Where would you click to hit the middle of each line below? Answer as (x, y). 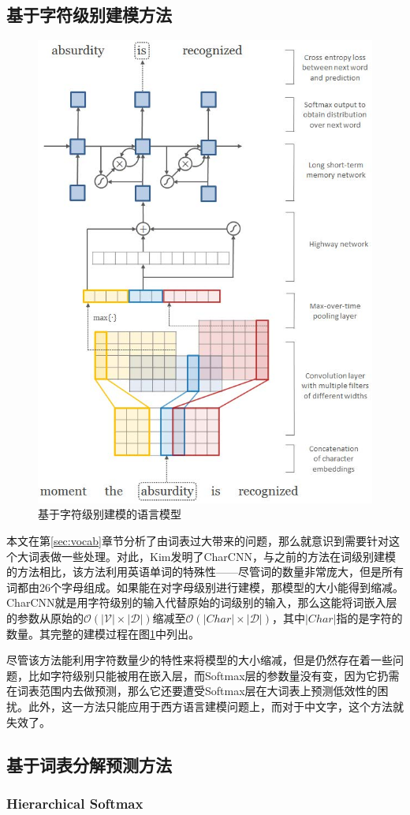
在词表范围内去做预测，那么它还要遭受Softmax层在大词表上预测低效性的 (192, 691)
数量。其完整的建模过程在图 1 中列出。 (103, 633)
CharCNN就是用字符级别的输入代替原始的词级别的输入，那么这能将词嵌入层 (202, 602)
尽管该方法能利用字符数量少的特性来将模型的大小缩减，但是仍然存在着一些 (199, 660)
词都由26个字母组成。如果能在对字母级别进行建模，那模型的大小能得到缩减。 (205, 587)
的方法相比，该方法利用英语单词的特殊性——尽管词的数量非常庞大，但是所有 (205, 572)
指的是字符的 (369, 618)
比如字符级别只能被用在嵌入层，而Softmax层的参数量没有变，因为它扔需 (214, 675)
